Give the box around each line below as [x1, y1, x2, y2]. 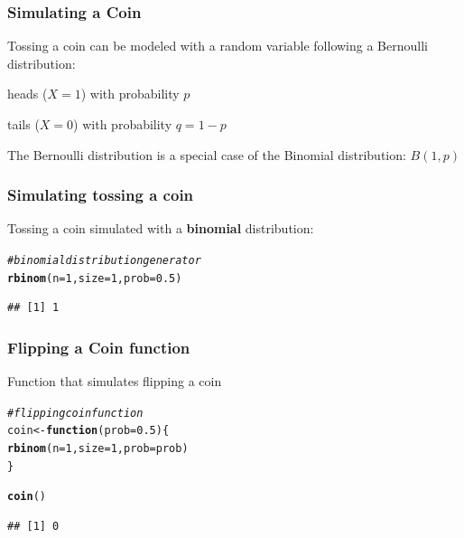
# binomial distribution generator [7, 254, 201, 267]
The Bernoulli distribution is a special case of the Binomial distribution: [7, 145, 406, 164]
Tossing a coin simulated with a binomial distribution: [7, 219, 314, 238]
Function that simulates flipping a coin [7, 372, 222, 391]
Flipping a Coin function [7, 335, 190, 358]
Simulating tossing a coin [7, 184, 194, 206]
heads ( [7, 84, 48, 103]
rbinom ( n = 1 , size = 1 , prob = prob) [7, 442, 189, 456]
